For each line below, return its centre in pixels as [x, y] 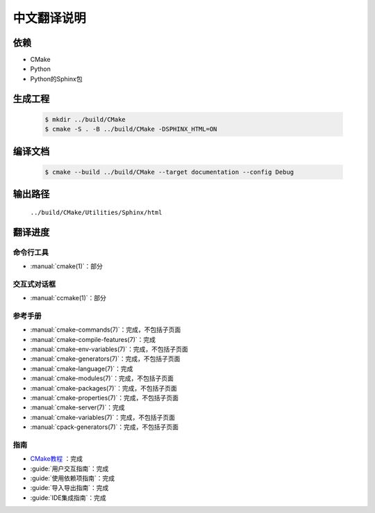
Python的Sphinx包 [56, 79]
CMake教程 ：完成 [57, 459]
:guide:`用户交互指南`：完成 [69, 469]
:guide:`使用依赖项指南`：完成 [73, 478]
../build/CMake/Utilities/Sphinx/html [96, 212]
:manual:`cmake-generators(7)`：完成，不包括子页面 [105, 359]
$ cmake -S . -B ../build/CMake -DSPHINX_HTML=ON [131, 129]
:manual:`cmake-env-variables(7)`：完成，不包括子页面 [109, 349]
